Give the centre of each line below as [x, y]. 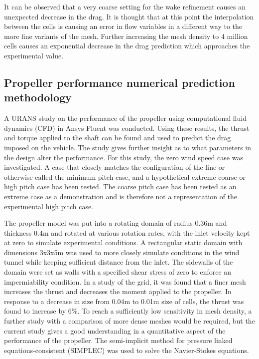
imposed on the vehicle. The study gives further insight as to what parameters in [128, 147]
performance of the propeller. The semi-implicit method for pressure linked [118, 340]
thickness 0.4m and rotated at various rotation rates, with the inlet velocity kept [127, 232]
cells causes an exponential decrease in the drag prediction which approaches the [127, 46]
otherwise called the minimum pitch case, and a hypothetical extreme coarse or [125, 177]
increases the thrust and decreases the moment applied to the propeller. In [118, 291]
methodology [38, 97]
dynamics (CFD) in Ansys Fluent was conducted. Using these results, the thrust [127, 128]
